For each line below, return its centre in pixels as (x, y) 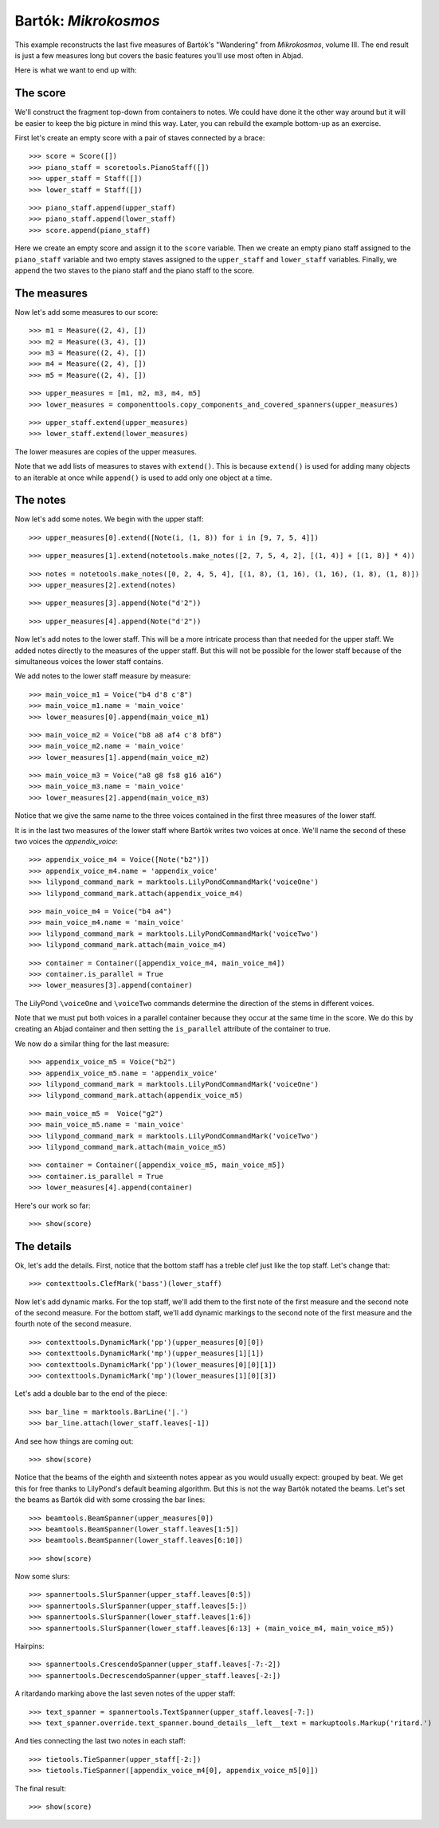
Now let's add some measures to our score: (86, 312)
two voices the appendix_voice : (67, 842)
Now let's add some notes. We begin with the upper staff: (109, 519)
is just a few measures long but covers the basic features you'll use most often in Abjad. (159, 55)
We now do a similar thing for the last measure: (92, 1044)
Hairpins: (29, 1646)
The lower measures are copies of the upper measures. (106, 451)
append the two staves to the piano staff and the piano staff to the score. (135, 270)
